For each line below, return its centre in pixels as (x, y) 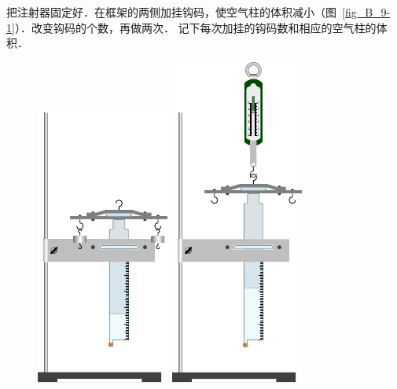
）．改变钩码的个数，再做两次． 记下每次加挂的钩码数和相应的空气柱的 (195, 27)
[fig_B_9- (366, 12)
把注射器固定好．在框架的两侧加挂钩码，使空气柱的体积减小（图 (171, 12)
